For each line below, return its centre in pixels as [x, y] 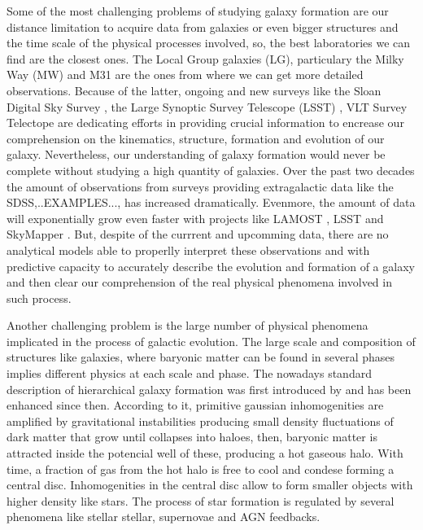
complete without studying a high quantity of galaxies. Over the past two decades [211, 170]
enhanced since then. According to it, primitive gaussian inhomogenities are [195, 405]
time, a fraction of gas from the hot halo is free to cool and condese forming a [201, 469]
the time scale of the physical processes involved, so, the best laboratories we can [209, 43]
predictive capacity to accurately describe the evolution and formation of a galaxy [211, 266]
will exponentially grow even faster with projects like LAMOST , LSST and [195, 218]
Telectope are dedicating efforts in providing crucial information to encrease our [205, 123]
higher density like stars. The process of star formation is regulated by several [201, 500]
